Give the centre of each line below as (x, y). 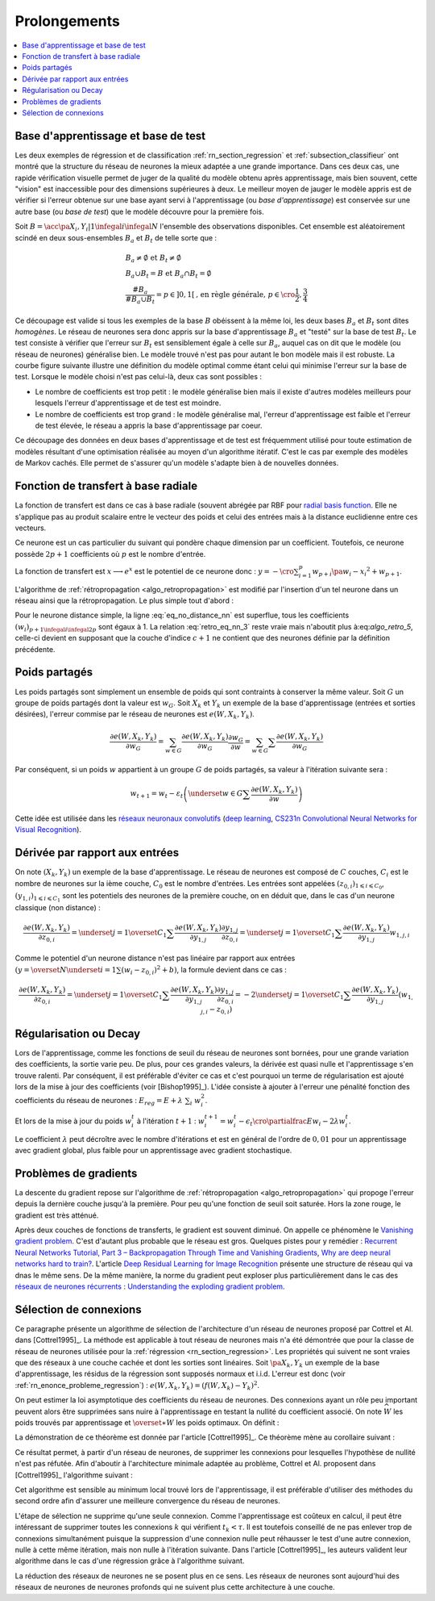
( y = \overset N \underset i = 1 (66, 970)
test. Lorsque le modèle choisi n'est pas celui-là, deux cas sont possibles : (138, 377)
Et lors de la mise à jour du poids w (73, 1121)
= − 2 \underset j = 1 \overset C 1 (289, 996)
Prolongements (67, 21)
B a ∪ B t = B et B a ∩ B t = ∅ (168, 274)
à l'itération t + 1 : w (171, 1121)
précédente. (35, 649)
